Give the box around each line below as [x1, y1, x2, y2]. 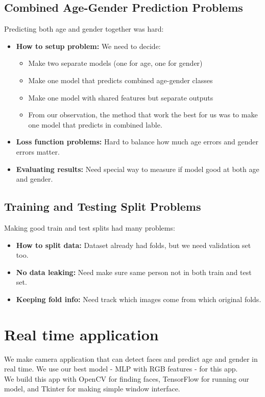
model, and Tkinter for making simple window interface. [4, 383, 180, 394]
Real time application [4, 324, 159, 344]
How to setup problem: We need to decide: [16, 40, 161, 51]
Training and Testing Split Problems [4, 198, 201, 214]
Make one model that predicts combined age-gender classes [28, 75, 213, 85]
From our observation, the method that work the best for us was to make [28, 109, 258, 120]
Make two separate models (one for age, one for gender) [28, 58, 203, 68]
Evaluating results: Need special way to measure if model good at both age [16, 163, 259, 174]
